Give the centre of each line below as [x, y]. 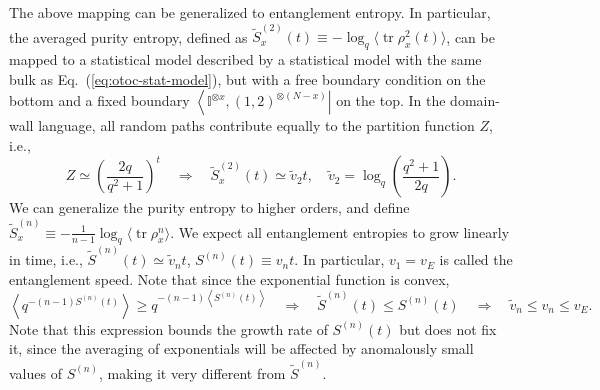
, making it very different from [192, 372]
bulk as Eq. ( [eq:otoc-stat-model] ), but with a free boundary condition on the [247, 78]
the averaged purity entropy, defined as [128, 36]
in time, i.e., [46, 259]
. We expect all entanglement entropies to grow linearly [340, 231]
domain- [475, 100]
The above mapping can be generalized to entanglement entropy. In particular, [250, 12]
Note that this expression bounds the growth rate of [168, 328]
